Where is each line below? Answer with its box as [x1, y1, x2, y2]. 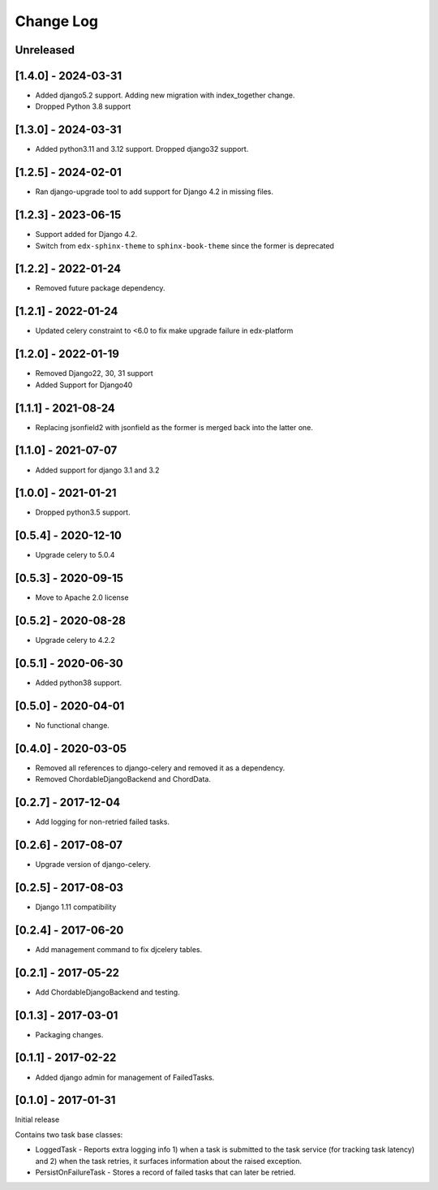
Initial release [15, 1115, 60, 1124]
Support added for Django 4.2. [35, 230, 138, 239]
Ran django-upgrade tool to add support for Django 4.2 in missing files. [35, 187, 274, 196]
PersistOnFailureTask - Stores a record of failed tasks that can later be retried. [35, 1167, 296, 1177]
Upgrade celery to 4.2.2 [35, 636, 115, 645]
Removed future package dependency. [35, 283, 165, 293]
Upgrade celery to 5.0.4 [35, 550, 115, 560]
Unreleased [15, 43, 75, 57]
